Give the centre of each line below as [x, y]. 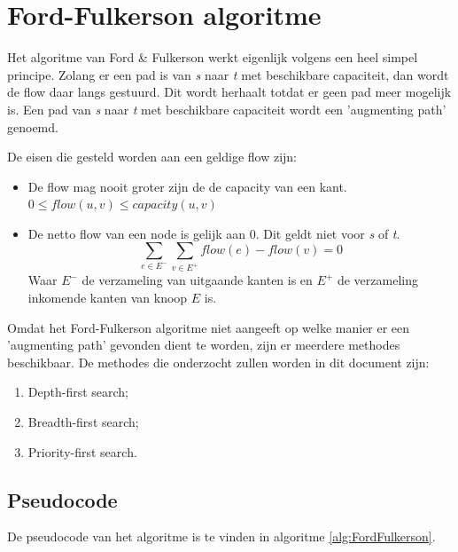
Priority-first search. [82, 451]
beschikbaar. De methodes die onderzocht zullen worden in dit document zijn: [218, 362]
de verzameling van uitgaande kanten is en [197, 280]
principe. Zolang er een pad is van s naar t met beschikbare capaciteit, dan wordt [228, 74]
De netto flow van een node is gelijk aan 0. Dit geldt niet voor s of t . [214, 233]
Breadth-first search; [83, 421]
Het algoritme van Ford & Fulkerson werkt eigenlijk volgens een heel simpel [213, 57]
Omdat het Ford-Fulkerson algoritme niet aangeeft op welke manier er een [209, 327]
